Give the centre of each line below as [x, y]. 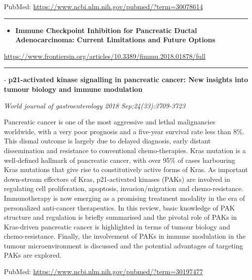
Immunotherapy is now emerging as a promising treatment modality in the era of [125, 198]
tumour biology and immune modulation [73, 89]
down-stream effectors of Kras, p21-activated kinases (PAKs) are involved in [117, 179]
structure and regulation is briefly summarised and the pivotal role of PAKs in [120, 217]
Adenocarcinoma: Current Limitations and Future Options [115, 40]
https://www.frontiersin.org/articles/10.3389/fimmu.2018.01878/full [105, 56]
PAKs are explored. [33, 255]
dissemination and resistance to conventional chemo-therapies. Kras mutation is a [125, 150]
